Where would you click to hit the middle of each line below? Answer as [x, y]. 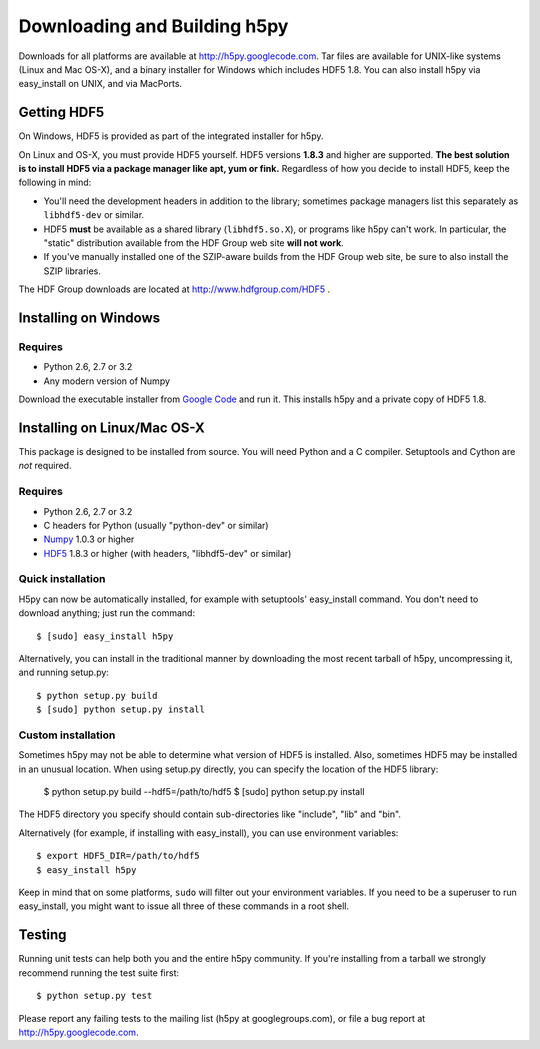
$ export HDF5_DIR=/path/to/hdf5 [118, 856]
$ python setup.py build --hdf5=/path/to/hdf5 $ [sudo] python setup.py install [204, 792]
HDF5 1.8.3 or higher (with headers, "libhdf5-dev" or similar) [167, 553]
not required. [45, 466]
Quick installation [62, 579]
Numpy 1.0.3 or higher [89, 539]
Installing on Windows [89, 317]
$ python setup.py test [94, 996]
